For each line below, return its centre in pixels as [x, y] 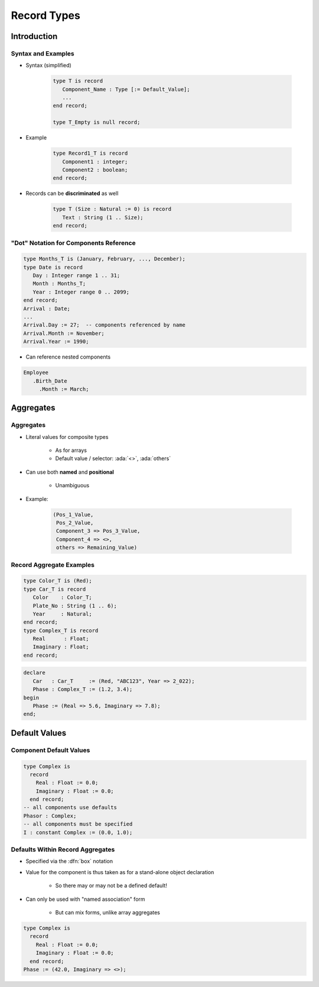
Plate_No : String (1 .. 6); [75, 606]
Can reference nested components [68, 357]
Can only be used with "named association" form [85, 899]
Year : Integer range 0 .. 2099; [81, 292]
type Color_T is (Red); [58, 581]
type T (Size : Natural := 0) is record [112, 209]
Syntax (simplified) [49, 66]
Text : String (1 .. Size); [103, 217]
